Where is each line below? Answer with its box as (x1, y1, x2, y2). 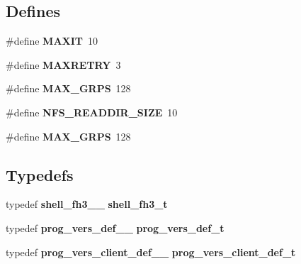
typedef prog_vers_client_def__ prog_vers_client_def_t (6, 244, 296, 259)
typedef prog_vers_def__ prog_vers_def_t (6, 220, 225, 235)
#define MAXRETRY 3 (6, 57, 121, 72)
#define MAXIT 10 (6, 33, 98, 48)
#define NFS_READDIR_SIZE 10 (6, 104, 178, 119)
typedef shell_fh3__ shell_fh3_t (6, 197, 168, 211)
